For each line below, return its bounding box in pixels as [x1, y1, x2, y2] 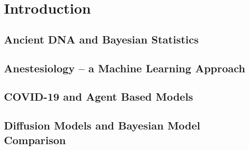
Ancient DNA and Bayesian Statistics [4, 31, 199, 46]
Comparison [4, 132, 66, 147]
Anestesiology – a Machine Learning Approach [4, 60, 246, 75]
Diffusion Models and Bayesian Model [4, 118, 201, 133]
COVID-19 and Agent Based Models [4, 89, 193, 104]
